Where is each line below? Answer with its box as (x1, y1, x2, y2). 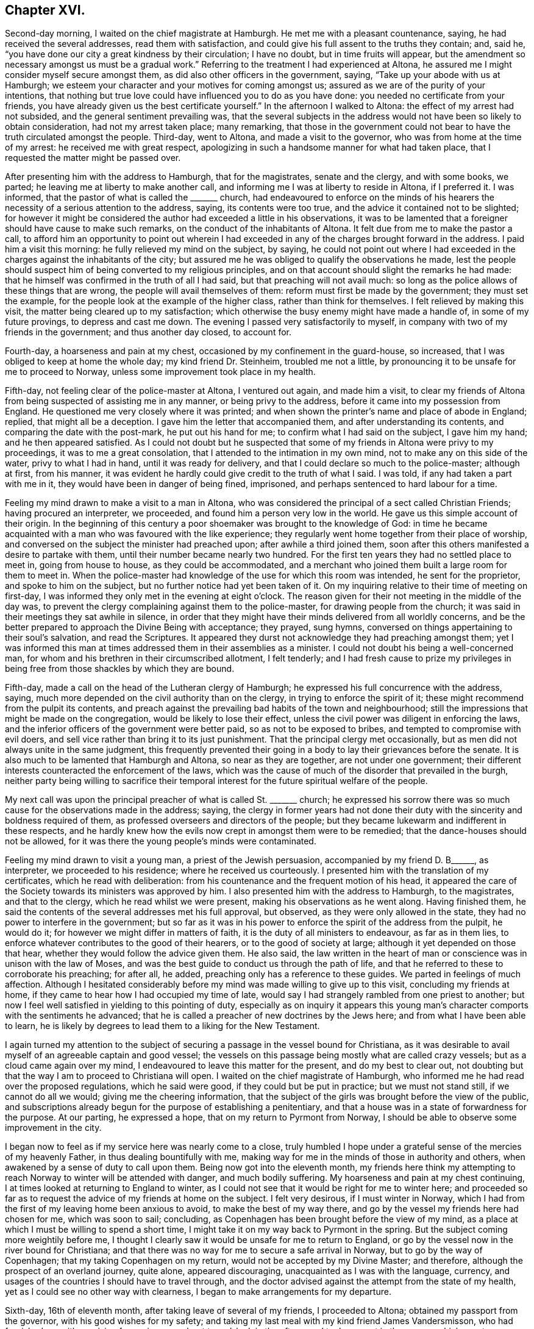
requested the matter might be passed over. (5, 152, 181, 163)
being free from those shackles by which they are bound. (5, 663, 235, 674)
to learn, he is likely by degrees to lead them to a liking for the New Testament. (5, 1021, 320, 1031)
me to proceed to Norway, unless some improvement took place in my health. (5, 366, 316, 377)
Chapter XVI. (5, 2, 85, 18)
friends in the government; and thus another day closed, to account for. (5, 327, 291, 338)
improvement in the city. (5, 1122, 102, 1133)
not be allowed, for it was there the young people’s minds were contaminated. (5, 836, 316, 847)
